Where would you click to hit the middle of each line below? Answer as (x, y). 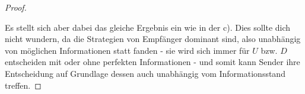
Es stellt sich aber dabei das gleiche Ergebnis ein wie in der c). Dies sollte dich (148, 27)
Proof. (16, 7)
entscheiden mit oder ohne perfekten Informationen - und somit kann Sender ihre (152, 62)
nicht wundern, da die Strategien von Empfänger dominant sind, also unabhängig (153, 39)
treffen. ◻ (23, 85)
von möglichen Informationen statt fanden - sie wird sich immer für (127, 50)
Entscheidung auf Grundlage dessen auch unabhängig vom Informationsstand (145, 73)
